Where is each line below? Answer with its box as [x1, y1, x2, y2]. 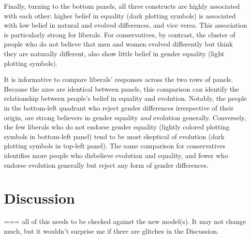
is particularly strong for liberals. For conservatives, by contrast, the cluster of [4, 29, 236, 39]
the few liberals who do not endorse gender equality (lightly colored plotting [4, 122, 230, 132]
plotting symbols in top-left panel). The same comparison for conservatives [4, 141, 225, 151]
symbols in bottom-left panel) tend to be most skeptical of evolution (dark [4, 131, 225, 141]
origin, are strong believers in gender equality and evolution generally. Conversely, [4, 112, 246, 122]
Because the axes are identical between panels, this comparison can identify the [4, 83, 239, 94]
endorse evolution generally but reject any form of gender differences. [4, 159, 209, 170]
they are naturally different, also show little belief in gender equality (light [4, 48, 224, 58]
